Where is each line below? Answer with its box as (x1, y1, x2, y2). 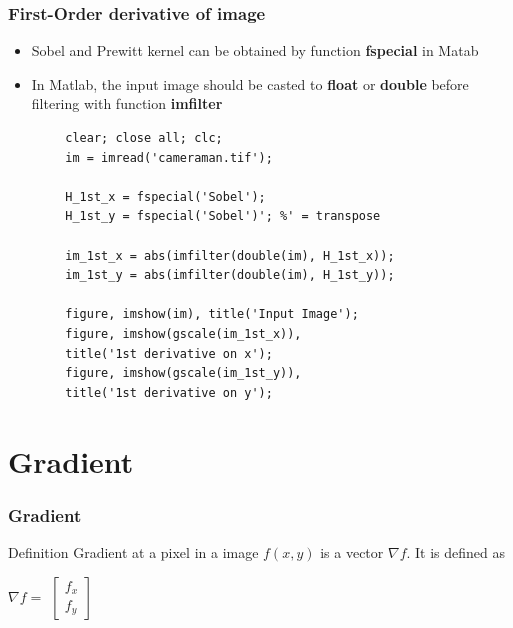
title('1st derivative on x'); (65, 346, 273, 361)
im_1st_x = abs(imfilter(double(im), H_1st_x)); (65, 248, 395, 263)
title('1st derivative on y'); (65, 385, 273, 400)
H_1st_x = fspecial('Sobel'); (65, 189, 266, 204)
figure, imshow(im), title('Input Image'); (65, 307, 359, 322)
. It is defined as (406, 541, 506, 562)
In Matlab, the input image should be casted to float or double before (31, 73, 469, 94)
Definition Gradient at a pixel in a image (8, 541, 259, 562)
